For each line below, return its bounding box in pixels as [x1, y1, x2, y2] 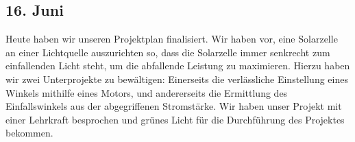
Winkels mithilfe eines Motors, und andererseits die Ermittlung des [5, 85, 288, 99]
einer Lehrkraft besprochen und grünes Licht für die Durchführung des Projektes [5, 112, 345, 126]
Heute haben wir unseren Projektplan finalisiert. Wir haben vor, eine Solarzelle [5, 32, 338, 46]
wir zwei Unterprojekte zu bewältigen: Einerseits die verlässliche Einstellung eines [5, 71, 348, 86]
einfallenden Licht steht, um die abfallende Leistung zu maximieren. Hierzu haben [5, 58, 350, 73]
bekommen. [5, 126, 53, 140]
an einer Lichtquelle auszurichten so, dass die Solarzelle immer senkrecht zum [5, 45, 330, 59]
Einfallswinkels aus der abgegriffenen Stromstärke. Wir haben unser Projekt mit [5, 99, 342, 113]
